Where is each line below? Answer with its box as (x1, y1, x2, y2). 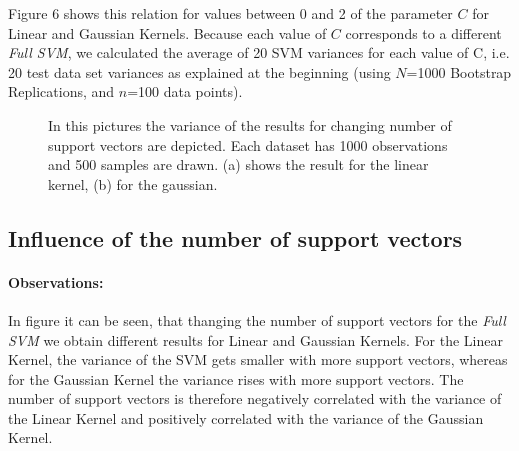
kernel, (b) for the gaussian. (48, 173, 218, 194)
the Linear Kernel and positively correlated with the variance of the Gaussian (8, 407, 484, 428)
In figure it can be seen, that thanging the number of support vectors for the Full (8, 309, 506, 330)
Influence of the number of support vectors (8, 222, 463, 253)
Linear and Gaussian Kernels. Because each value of (8, 22, 327, 43)
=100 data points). (127, 81, 243, 102)
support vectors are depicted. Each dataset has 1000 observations (48, 134, 448, 155)
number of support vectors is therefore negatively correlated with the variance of (8, 388, 502, 409)
